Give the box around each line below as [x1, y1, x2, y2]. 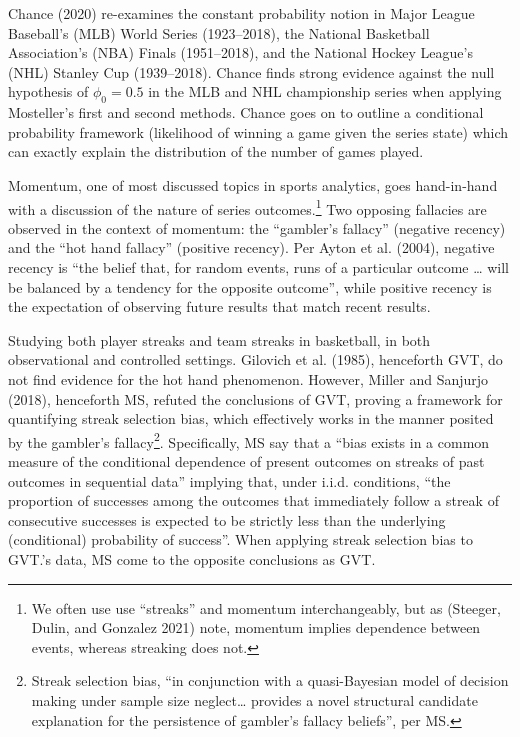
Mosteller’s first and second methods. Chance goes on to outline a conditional [8, 102, 484, 123]
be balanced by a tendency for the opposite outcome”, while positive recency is [8, 276, 492, 297]
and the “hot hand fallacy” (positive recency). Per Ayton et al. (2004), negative [8, 237, 495, 258]
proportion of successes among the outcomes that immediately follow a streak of [8, 490, 499, 511]
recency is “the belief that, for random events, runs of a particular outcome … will [8, 256, 510, 277]
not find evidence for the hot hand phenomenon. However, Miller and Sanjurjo [8, 368, 489, 389]
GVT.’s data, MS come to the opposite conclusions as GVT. [8, 548, 376, 569]
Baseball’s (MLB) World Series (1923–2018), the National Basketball [8, 22, 430, 43]
